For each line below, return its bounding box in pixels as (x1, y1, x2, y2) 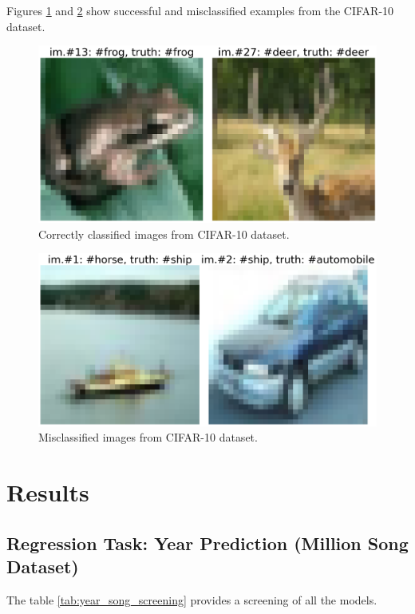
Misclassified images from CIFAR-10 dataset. (38, 429, 258, 446)
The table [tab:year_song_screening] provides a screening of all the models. (6, 591, 377, 608)
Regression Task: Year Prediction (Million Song (6, 530, 409, 555)
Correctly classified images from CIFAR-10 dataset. (38, 225, 290, 242)
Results (6, 476, 89, 509)
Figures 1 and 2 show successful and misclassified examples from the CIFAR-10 (6, 2, 394, 18)
